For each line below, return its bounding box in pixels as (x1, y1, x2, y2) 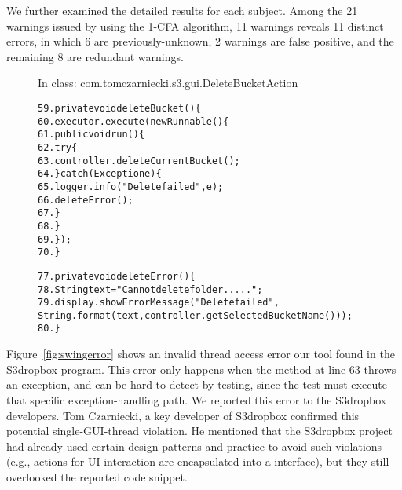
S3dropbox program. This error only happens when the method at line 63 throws (6, 360, 397, 377)
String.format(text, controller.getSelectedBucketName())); (38, 309, 353, 321)
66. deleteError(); (38, 194, 133, 206)
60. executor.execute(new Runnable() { (38, 115, 229, 127)
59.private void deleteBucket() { (38, 102, 201, 114)
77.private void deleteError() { (38, 270, 196, 282)
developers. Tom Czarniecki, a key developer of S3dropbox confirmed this (6, 407, 360, 423)
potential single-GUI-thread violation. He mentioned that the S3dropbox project (6, 422, 393, 439)
